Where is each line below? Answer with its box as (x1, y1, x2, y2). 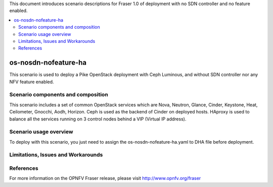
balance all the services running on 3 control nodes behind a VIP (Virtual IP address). (9, 116, 187, 122)
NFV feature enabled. (9, 79, 54, 85)
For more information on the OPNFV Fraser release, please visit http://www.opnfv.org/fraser (9, 175, 201, 181)
